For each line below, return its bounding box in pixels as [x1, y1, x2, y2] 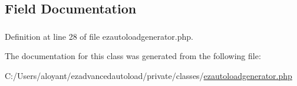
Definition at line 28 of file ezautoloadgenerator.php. [5, 30, 193, 42]
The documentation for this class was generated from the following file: [5, 50, 261, 62]
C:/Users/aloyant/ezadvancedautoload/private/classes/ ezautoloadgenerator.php [5, 69, 292, 81]
